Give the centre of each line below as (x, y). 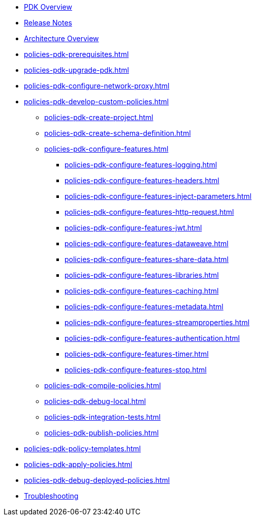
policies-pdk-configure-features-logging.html (141, 165)
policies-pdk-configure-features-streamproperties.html (157, 322)
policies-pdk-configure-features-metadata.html (144, 307)
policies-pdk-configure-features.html (106, 149)
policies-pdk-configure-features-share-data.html (147, 259)
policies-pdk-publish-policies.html (102, 433)
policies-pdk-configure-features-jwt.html (133, 228)
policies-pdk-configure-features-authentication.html (152, 338)
